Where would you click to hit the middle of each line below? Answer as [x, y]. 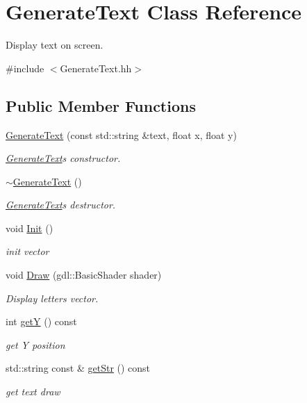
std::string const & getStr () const [78, 368]
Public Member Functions [101, 105]
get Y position [35, 344]
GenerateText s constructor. [63, 158]
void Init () [30, 228]
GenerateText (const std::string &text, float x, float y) [121, 134]
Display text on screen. [55, 45]
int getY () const [41, 321]
